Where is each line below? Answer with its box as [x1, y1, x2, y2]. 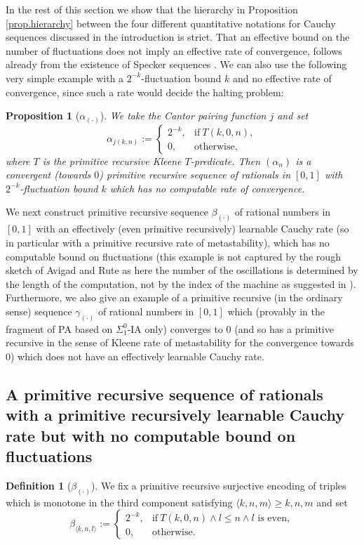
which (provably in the [227, 303, 325, 318]
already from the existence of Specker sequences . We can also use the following [6, 57, 347, 72]
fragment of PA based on [6, 321, 113, 336]
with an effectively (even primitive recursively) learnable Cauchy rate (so [36, 221, 349, 236]
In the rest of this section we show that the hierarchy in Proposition [6, 2, 298, 16]
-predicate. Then [190, 153, 261, 168]
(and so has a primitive [234, 321, 334, 336]
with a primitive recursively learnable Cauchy [6, 404, 344, 426]
